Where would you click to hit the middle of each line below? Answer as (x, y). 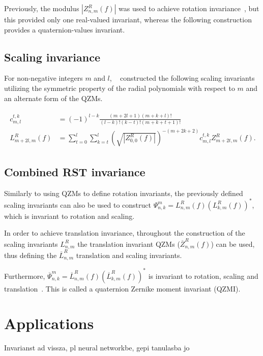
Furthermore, (25, 276)
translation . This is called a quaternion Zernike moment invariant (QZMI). (122, 288)
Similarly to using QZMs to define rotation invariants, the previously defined (124, 193)
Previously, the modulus (42, 8)
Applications (49, 323)
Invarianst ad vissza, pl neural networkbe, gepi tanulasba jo (97, 348)
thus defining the (31, 255)
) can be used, (233, 244)
